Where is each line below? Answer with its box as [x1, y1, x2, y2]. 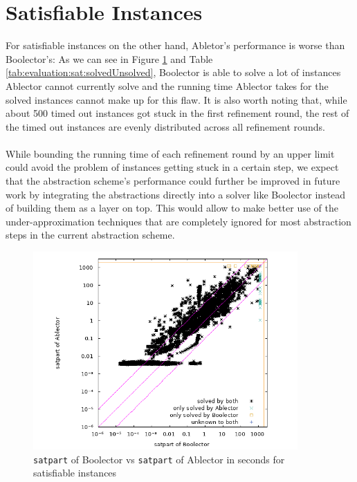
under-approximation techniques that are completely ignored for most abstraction [6, 214, 351, 228]
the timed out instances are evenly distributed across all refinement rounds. [6, 119, 325, 133]
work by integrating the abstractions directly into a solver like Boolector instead [6, 187, 346, 201]
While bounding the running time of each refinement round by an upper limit [6, 146, 335, 160]
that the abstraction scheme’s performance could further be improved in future [6, 174, 340, 188]
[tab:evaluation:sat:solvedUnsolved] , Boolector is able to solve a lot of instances [6, 65, 341, 80]
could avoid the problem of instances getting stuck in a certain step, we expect [6, 160, 339, 174]
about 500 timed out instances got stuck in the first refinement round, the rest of [6, 106, 349, 120]
